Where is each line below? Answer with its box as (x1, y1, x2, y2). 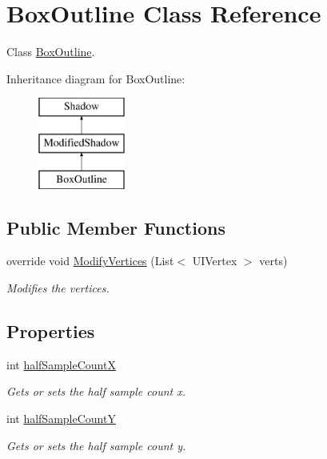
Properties (6, 319, 95, 344)
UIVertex (192, 252, 237, 269)
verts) (259, 252, 288, 269)
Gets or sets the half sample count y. (6, 437, 186, 453)
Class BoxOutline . (6, 43, 95, 60)
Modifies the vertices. (6, 280, 110, 296)
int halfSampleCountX (6, 356, 116, 372)
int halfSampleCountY (6, 410, 116, 427)
